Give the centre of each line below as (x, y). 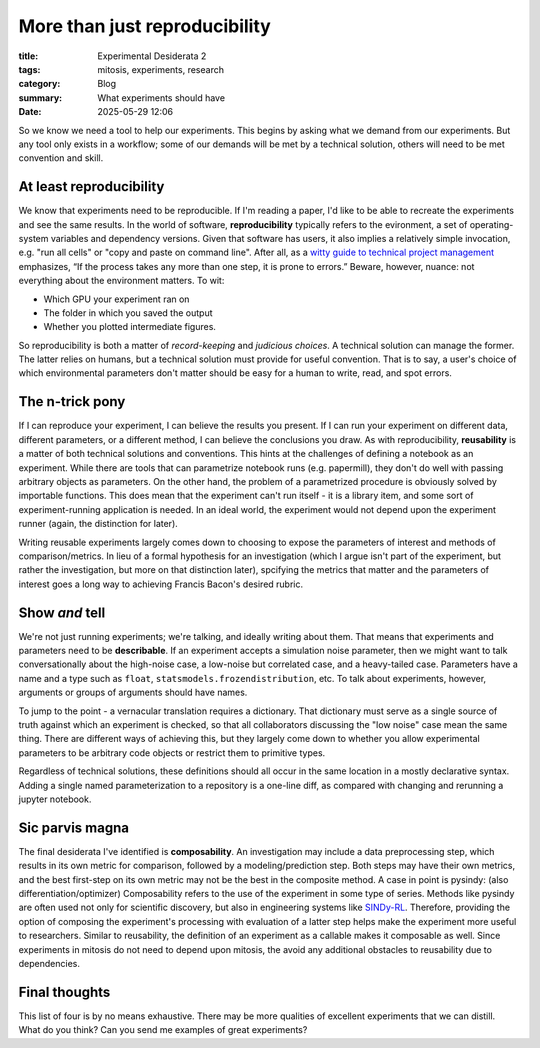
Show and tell (62, 612)
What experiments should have (161, 97)
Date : (30, 112)
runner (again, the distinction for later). (98, 524)
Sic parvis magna (74, 827)
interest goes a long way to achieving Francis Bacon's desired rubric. (161, 584)
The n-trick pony (72, 401)
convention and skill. (61, 158)
